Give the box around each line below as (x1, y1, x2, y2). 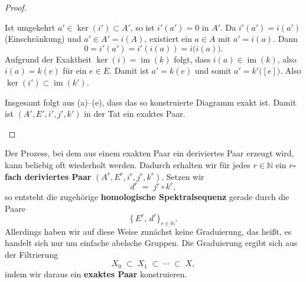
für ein (63, 64, 87, 77)
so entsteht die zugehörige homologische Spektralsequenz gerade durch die (5, 191, 289, 203)
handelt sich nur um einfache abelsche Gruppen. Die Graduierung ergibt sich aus (5, 237, 298, 249)
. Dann (273, 32, 298, 45)
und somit (194, 64, 232, 77)
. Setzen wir (161, 170, 204, 182)
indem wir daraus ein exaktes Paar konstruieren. (5, 267, 187, 280)
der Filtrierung (5, 248, 58, 260)
